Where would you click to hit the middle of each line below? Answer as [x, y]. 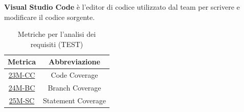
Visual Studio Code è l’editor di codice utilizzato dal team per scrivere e [122, 7]
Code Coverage [74, 75]
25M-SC [22, 100]
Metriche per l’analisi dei [57, 34]
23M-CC [22, 75]
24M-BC [22, 88]
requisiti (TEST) [57, 44]
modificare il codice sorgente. [50, 17]
